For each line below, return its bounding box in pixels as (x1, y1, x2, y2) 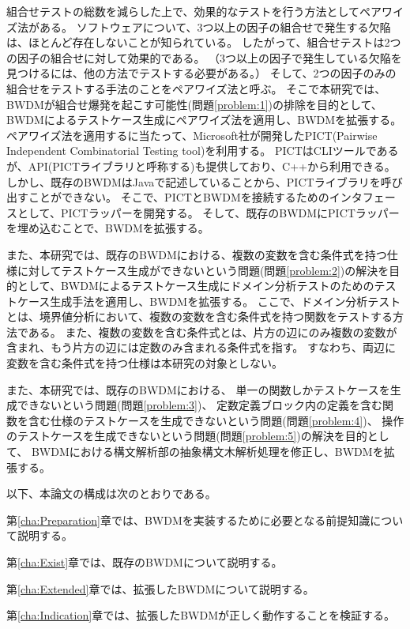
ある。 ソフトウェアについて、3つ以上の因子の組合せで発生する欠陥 (39, 18, 391, 35)
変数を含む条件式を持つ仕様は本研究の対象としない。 (6, 355, 283, 371)
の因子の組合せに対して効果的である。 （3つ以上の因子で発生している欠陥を (6, 49, 402, 66)
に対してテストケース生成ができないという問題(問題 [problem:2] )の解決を (17, 262, 389, 278)
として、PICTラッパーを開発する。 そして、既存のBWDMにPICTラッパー (17, 204, 400, 220)
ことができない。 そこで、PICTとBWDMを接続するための (28, 189, 329, 205)
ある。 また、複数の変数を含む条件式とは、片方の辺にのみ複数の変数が (28, 323, 397, 340)
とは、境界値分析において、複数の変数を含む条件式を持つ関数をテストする (6, 308, 393, 325)
